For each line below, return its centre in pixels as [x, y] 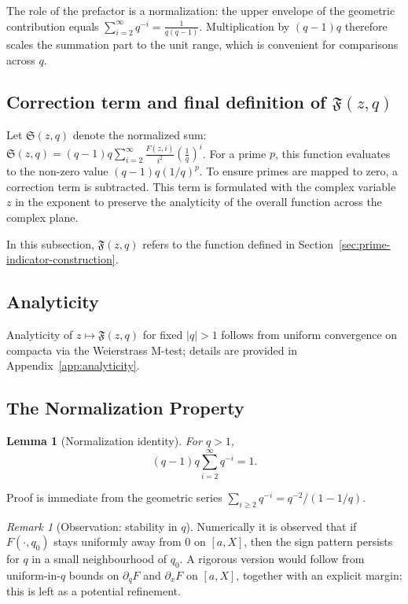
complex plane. [42, 217]
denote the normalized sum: [140, 135]
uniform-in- [33, 575]
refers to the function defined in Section [238, 243]
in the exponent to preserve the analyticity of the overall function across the [198, 202]
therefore [366, 26]
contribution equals [53, 26]
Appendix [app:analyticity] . [73, 365]
